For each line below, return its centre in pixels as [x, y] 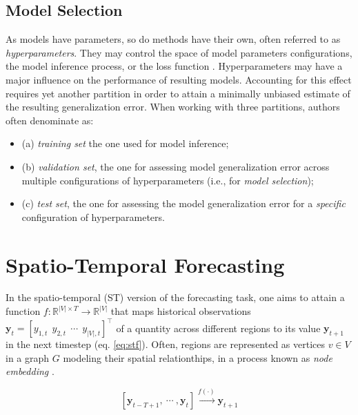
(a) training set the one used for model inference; [125, 143]
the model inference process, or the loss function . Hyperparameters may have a [174, 66]
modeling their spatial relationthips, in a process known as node [198, 357]
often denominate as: [50, 120]
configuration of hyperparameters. [93, 216]
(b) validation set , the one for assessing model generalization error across [176, 166]
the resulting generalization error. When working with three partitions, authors [173, 107]
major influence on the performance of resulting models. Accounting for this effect [179, 79]
